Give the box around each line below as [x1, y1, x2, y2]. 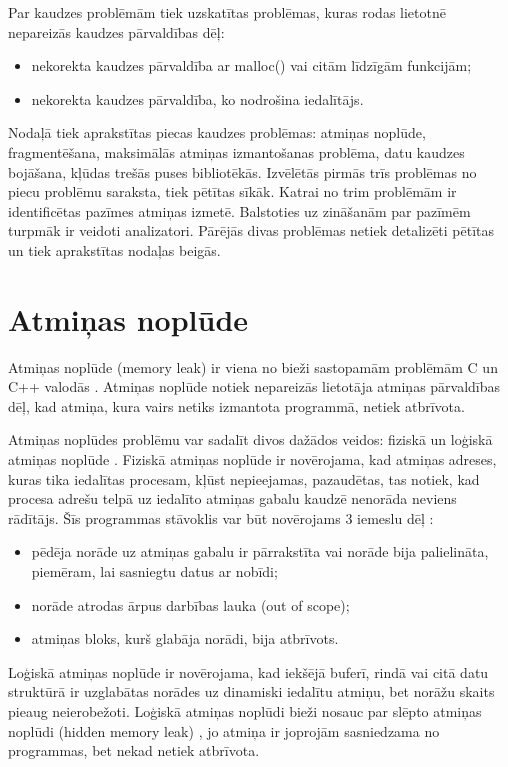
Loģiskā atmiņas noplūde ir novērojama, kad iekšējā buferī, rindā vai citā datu [8, 661, 489, 682]
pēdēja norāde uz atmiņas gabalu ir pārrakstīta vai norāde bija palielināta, [31, 541, 489, 562]
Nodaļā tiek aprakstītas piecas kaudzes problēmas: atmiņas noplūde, [8, 122, 426, 143]
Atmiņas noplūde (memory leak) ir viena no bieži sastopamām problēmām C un [8, 356, 498, 377]
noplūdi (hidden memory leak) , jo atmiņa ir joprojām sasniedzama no [8, 720, 440, 741]
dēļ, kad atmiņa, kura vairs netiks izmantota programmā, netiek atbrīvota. [8, 395, 465, 416]
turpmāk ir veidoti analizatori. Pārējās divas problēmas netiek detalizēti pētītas [8, 220, 495, 241]
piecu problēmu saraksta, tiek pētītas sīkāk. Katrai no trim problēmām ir [8, 181, 457, 202]
